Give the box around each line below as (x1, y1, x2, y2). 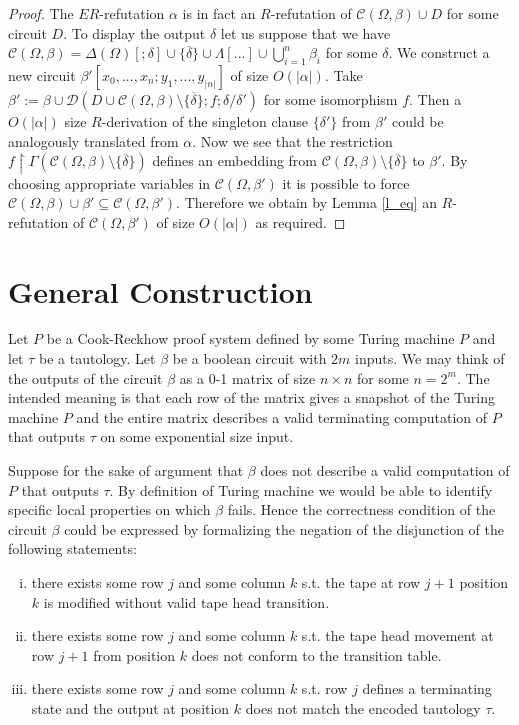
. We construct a (388, 42, 490, 63)
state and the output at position (31, 697, 230, 718)
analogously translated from (8, 130, 179, 151)
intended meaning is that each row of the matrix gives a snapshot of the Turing (8, 387, 495, 408)
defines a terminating (362, 678, 492, 699)
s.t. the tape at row (301, 572, 421, 593)
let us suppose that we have (220, 22, 391, 43)
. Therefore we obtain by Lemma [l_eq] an (176, 192, 437, 213)
